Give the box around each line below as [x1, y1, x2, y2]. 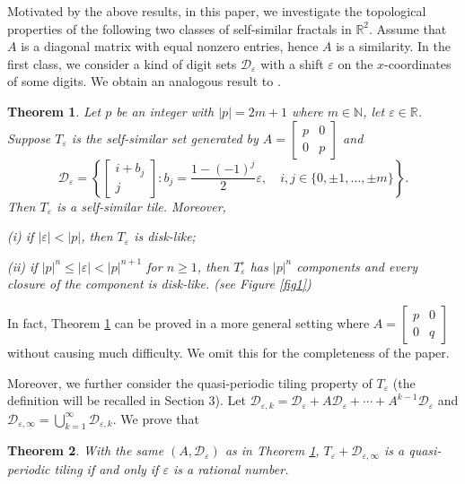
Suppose [7, 128, 51, 147]
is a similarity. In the [336, 37, 451, 56]
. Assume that [369, 19, 447, 38]
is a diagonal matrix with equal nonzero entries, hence [21, 37, 319, 56]
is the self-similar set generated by [71, 128, 259, 147]
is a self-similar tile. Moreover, [57, 196, 226, 215]
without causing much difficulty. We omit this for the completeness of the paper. [7, 342, 450, 361]
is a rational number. [172, 459, 289, 478]
